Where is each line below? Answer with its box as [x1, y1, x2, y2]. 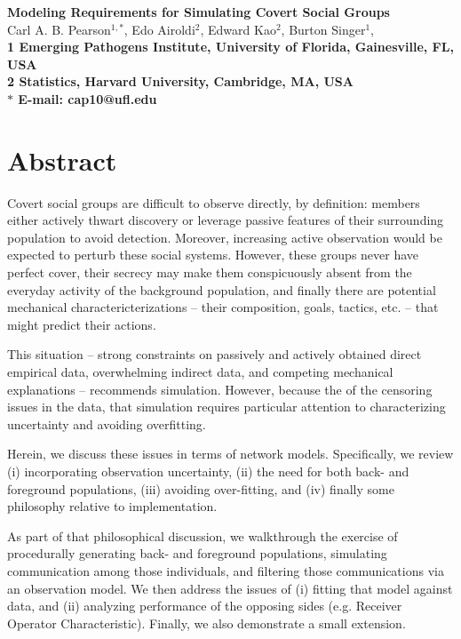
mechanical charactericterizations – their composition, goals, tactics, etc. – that [7, 298, 439, 316]
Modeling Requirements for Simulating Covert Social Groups [7, 3, 390, 20]
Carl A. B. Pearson [7, 20, 111, 38]
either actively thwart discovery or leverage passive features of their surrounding [7, 211, 444, 229]
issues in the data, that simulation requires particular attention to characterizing [7, 397, 446, 416]
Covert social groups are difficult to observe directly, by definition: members [7, 193, 420, 212]
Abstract [7, 141, 117, 178]
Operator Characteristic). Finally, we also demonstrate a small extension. [7, 613, 406, 632]
